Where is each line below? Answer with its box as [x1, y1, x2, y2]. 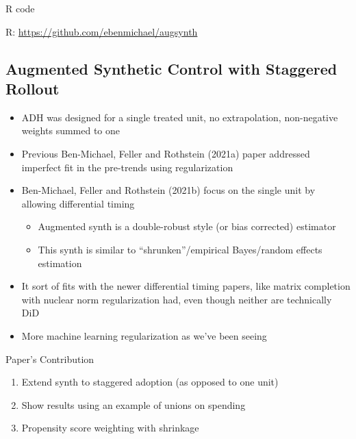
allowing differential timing [21, 196, 135, 210]
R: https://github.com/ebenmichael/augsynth [5, 24, 198, 38]
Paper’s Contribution [5, 351, 94, 366]
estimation [38, 255, 82, 270]
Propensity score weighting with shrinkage [21, 421, 199, 435]
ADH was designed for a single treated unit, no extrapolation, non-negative [21, 110, 338, 124]
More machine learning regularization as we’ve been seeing [21, 328, 267, 342]
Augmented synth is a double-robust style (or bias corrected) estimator [38, 219, 336, 234]
